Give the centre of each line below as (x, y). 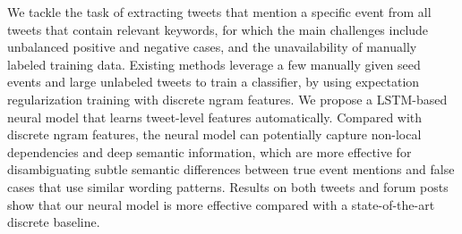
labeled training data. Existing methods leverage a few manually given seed (214, 64)
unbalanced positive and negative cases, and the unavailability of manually (212, 47)
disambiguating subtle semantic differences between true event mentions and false (231, 169)
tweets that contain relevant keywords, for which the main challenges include (218, 29)
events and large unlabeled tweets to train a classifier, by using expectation (214, 82)
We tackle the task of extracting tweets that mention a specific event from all (219, 12)
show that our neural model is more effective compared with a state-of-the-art (221, 204)
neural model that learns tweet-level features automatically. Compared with (215, 117)
